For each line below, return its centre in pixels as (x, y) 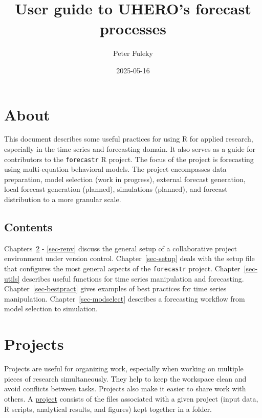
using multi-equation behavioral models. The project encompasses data (115, 169)
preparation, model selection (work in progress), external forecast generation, (125, 179)
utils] (12, 278)
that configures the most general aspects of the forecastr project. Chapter (122, 268)
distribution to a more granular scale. (63, 199)
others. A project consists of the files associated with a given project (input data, (131, 398)
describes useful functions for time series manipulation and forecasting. (133, 278)
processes (133, 28)
